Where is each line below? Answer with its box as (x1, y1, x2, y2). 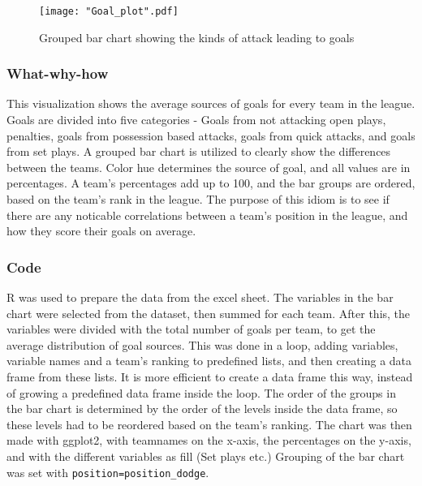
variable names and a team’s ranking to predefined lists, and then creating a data (6, 352, 412, 369)
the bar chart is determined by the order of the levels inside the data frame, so (6, 400, 398, 417)
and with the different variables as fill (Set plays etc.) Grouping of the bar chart (6, 447, 405, 464)
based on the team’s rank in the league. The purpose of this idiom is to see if (6, 191, 390, 208)
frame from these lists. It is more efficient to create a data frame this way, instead (6, 368, 413, 385)
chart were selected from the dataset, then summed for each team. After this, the (6, 304, 411, 321)
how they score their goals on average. (6, 222, 196, 239)
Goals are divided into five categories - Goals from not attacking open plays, (6, 111, 386, 128)
